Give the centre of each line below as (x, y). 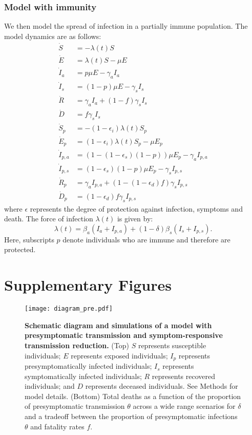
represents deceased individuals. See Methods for (162, 386)
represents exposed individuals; (119, 355)
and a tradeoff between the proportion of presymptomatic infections (131, 416)
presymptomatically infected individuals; (88, 366)
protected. (20, 249)
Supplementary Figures (88, 285)
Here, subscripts (29, 239)
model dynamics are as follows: (53, 36)
